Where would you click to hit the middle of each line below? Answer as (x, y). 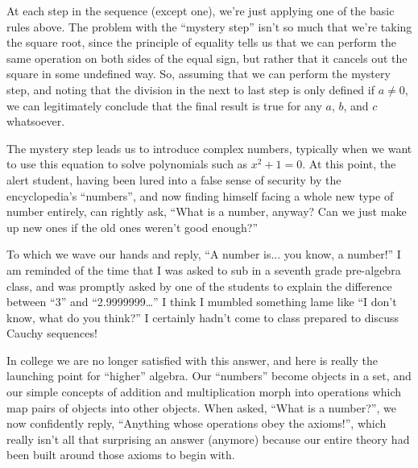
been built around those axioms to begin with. (121, 455)
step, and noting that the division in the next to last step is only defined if (190, 89)
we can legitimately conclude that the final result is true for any (164, 105)
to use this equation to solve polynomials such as (127, 164)
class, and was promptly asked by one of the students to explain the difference (199, 286)
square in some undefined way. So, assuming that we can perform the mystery (199, 74)
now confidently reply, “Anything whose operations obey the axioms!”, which (197, 423)
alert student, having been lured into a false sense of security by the (174, 179)
